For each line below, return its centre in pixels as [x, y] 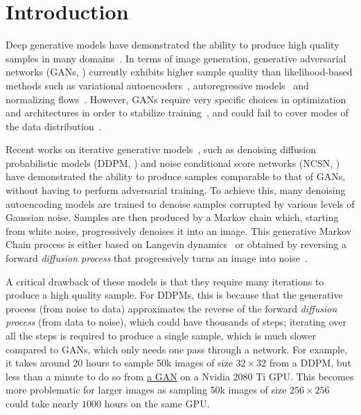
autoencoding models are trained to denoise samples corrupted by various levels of [180, 203]
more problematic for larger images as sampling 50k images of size [146, 390]
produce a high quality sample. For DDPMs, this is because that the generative [174, 295]
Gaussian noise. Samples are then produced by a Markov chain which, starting [172, 217]
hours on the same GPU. [157, 403]
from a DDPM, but [310, 363]
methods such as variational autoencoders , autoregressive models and [157, 85]
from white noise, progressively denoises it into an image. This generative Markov [179, 230]
